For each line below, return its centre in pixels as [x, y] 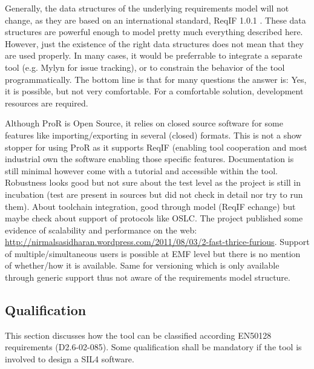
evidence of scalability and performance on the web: [101, 230]
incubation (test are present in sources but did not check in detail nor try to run [154, 194]
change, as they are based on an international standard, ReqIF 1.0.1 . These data [155, 20]
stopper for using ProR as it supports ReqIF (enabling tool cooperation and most [156, 147]
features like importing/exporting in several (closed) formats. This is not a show [153, 135]
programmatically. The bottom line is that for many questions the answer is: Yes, [156, 79]
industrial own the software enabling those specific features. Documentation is [149, 159]
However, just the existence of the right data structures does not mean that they [155, 43]
